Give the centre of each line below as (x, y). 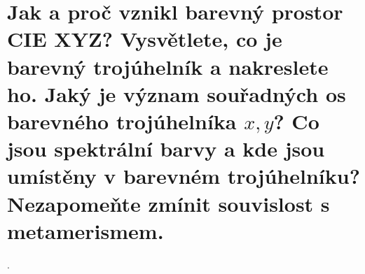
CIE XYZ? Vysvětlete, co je (145, 39)
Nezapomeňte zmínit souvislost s (168, 203)
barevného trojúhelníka (122, 121)
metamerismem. (85, 230)
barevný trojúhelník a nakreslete (168, 66)
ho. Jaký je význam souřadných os (177, 93)
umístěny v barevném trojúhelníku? (184, 176)
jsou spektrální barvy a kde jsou (166, 149)
